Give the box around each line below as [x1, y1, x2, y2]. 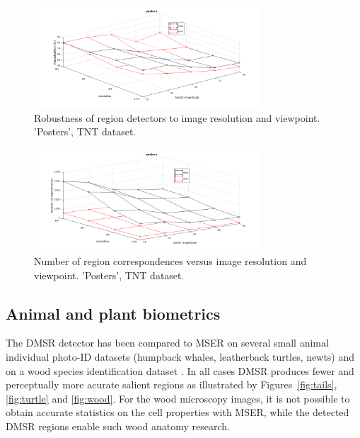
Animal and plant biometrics [6, 302, 221, 324]
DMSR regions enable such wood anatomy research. [6, 418, 230, 433]
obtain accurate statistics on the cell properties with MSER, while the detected [6, 405, 349, 420]
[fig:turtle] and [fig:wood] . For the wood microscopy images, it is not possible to [6, 391, 350, 405]
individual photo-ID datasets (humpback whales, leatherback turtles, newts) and [6, 349, 355, 364]
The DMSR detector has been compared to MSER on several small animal [6, 335, 329, 350]
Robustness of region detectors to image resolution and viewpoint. [34, 110, 320, 125]
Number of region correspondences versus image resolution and [34, 253, 307, 268]
